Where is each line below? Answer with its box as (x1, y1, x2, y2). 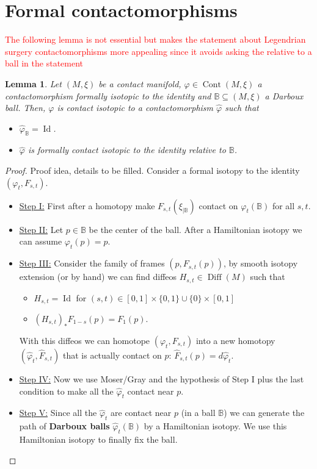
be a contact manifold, (98, 77, 181, 90)
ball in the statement (5, 57, 84, 70)
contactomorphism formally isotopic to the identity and (5, 89, 211, 102)
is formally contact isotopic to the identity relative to (27, 143, 226, 156)
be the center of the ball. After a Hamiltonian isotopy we (89, 223, 302, 235)
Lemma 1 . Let (5, 77, 62, 90)
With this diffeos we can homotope (19, 334, 150, 346)
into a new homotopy (195, 334, 275, 346)
